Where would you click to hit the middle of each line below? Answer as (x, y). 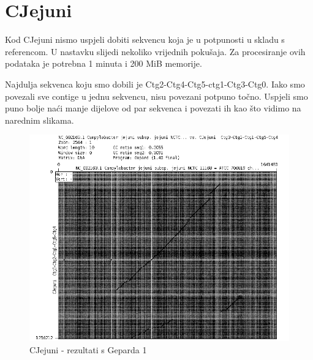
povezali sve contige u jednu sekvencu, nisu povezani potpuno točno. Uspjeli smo (156, 96)
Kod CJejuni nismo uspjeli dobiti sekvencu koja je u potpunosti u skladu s (145, 39)
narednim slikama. (40, 120)
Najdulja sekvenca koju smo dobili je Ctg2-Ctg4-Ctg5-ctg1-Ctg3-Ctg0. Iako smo (155, 84)
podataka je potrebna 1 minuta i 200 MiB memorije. (104, 63)
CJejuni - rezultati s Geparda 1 (88, 349)
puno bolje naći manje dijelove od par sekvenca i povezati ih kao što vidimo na (153, 108)
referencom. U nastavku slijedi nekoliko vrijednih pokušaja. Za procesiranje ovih (155, 51)
